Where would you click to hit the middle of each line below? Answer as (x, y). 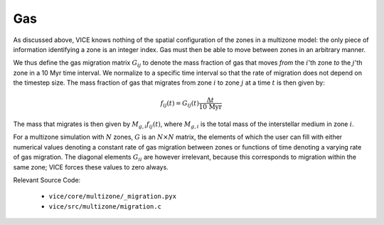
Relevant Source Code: (47, 180)
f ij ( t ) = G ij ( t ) (180, 104)
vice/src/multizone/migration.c (105, 206)
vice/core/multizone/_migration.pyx (113, 197)
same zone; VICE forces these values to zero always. (91, 167)
